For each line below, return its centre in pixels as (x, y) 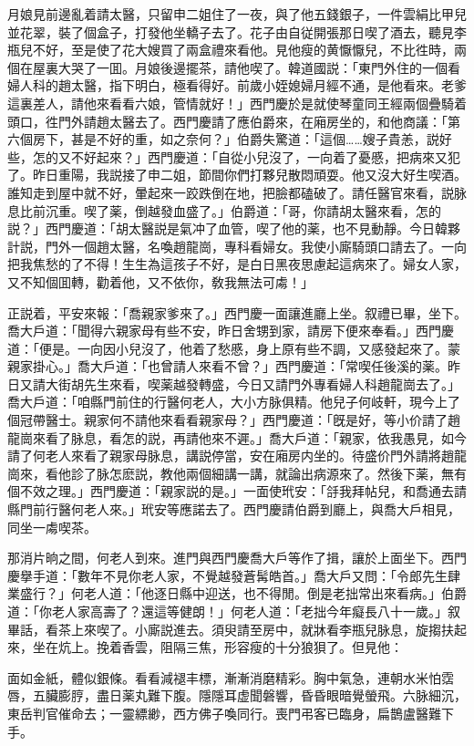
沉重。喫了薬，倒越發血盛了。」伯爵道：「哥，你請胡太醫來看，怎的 (243, 210)
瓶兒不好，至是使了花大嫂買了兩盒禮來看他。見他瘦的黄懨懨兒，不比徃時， (231, 50)
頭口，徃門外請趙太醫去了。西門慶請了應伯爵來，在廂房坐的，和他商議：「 (227, 121)
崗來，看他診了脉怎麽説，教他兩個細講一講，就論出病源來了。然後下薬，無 (231, 473)
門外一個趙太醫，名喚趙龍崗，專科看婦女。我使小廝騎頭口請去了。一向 (256, 246)
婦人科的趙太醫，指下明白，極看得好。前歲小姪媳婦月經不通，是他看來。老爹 (237, 85)
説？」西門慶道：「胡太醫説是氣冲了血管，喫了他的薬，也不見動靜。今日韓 (227, 228)
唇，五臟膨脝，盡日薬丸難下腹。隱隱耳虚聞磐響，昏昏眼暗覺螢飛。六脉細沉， (237, 695)
